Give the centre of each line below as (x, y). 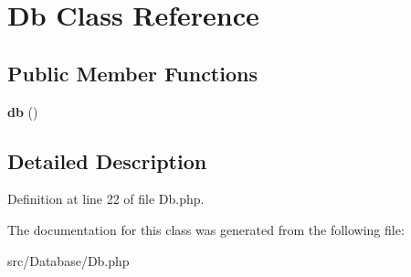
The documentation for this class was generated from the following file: (206, 229)
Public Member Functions (132, 73)
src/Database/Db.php (68, 260)
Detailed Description (107, 160)
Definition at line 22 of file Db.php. (106, 199)
